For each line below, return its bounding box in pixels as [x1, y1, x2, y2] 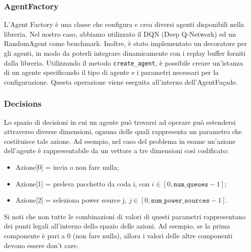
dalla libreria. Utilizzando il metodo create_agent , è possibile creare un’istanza [4, 57, 243, 68]
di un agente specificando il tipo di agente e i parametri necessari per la [4, 67, 219, 77]
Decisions [4, 97, 42, 110]
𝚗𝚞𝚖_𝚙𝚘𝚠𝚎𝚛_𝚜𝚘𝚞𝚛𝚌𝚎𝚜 [151, 197, 210, 205]
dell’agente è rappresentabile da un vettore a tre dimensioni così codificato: [4, 145, 228, 156]
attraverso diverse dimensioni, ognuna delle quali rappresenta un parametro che [4, 126, 242, 137]
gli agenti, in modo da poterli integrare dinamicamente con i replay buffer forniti [4, 48, 246, 58]
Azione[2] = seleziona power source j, [15, 195, 127, 205]
